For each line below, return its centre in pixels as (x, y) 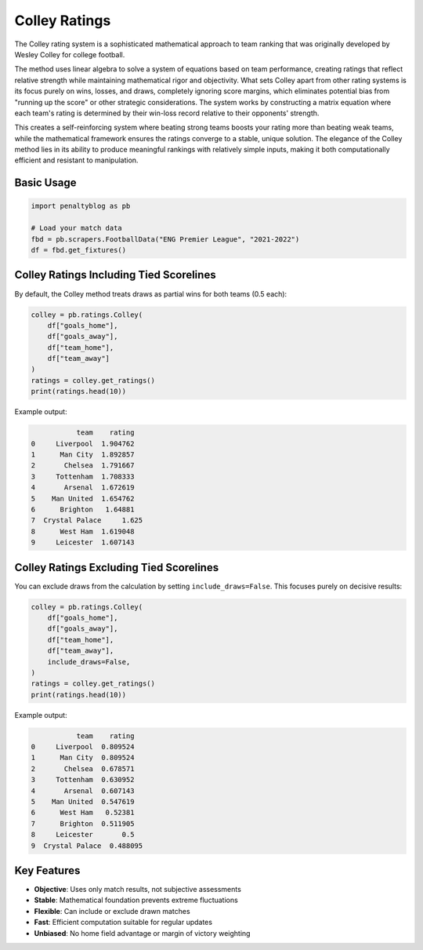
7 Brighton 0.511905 (83, 823)
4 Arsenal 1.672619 (83, 488)
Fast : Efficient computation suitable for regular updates (123, 923)
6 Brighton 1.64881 (83, 509)
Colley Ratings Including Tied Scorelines (115, 275)
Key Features (47, 870)
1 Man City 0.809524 (83, 758)
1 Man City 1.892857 (83, 454)
